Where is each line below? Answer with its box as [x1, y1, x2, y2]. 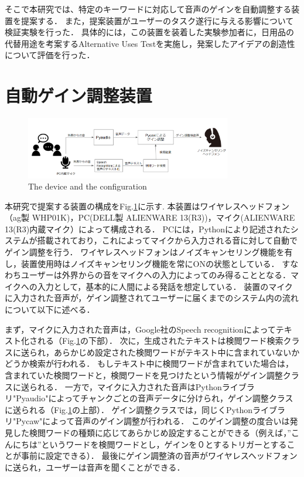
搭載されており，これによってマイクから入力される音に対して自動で [37, 234, 298, 246]
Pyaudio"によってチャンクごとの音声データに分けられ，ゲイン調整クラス [16, 392, 293, 404]
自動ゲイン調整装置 [5, 83, 152, 107]
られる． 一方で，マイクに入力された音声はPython [29, 380, 222, 393]
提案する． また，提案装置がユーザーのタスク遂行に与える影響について [21, 14, 294, 26]
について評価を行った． [5, 49, 95, 61]
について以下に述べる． [5, 303, 95, 316]
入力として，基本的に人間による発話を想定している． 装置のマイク [37, 280, 293, 292]
